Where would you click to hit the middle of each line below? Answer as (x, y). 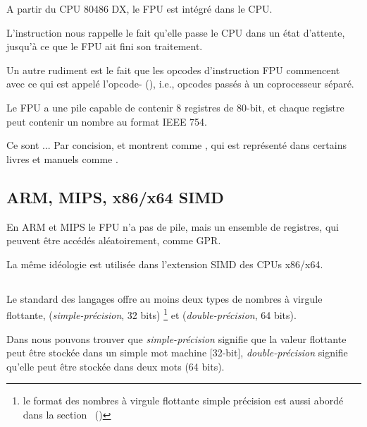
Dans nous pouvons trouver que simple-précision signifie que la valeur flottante (176, 338)
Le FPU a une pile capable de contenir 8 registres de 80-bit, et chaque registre (175, 107)
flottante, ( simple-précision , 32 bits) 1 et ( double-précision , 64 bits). (151, 314)
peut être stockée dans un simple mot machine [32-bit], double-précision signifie (177, 353)
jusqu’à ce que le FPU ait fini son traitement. (105, 46)
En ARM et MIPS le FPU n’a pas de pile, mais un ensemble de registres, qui (173, 226)
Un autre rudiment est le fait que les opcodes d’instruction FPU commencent (173, 70)
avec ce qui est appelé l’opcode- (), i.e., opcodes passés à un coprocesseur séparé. (180, 84)
